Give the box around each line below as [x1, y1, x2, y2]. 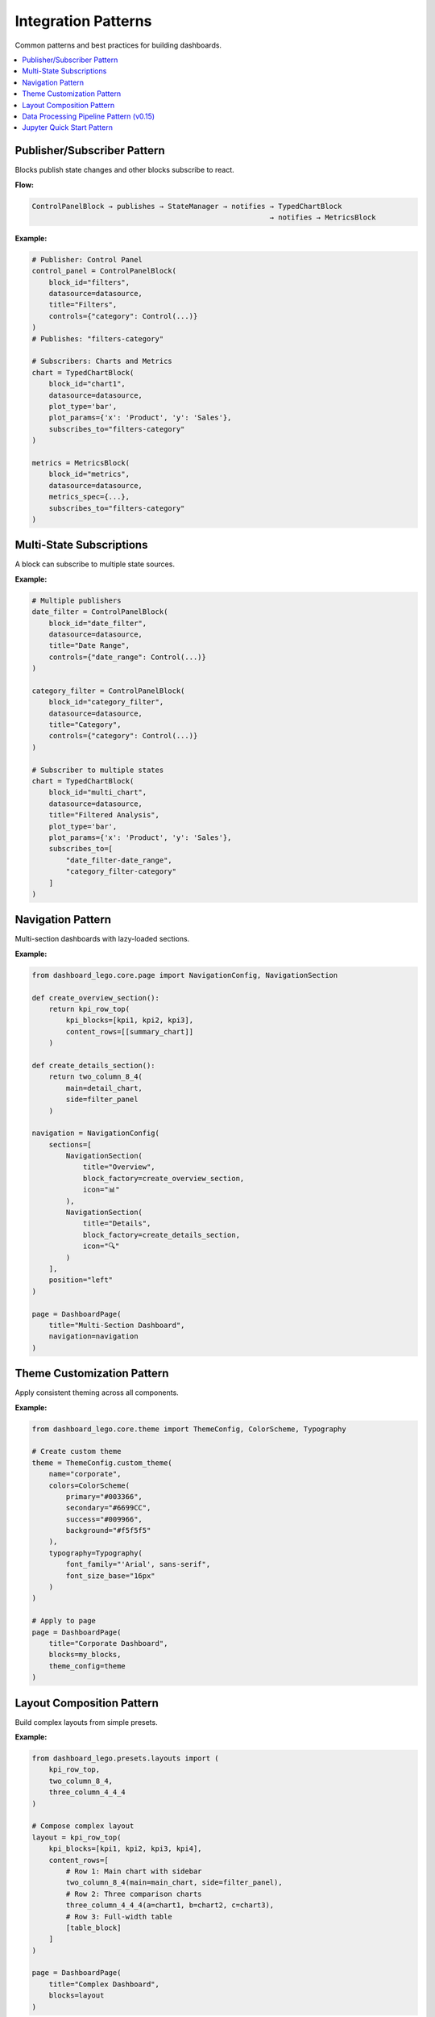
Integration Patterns [14, 12, 152, 30]
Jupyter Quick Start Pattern [22, 123, 113, 132]
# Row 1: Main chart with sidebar [65, 1866, 202, 1876]
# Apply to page [31, 1616, 97, 1626]
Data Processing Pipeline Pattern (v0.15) [22, 111, 155, 121]
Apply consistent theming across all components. [14, 1388, 179, 1397]
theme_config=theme [48, 1661, 126, 1670]
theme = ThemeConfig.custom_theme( [31, 1458, 172, 1468]
